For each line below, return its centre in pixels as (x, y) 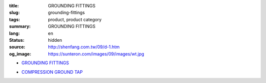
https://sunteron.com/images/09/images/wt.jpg (96, 54)
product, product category (75, 19)
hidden (55, 40)
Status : (17, 40)
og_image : (20, 54)
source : (17, 47)
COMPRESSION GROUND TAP (52, 72)
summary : (20, 27)
